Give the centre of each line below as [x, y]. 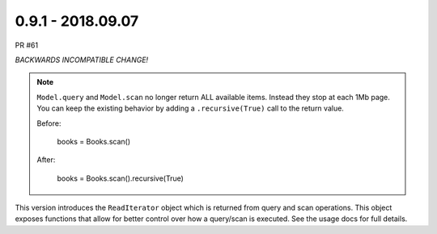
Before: [49, 123]
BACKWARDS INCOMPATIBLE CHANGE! [82, 60]
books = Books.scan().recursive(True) [120, 178]
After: [46, 160]
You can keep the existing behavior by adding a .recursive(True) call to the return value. [190, 108]
